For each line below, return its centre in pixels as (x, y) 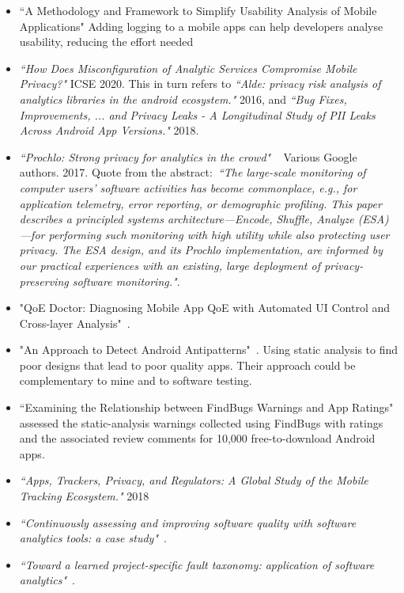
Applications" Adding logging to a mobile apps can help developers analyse (201, 26)
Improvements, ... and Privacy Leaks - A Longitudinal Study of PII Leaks (197, 114)
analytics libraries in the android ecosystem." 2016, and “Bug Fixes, (183, 99)
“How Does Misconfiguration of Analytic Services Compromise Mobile (188, 68)
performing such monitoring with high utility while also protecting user (219, 234)
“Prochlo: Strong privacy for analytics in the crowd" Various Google (188, 156)
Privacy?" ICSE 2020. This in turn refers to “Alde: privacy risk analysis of (200, 84)
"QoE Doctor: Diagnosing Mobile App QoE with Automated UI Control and (205, 308)
